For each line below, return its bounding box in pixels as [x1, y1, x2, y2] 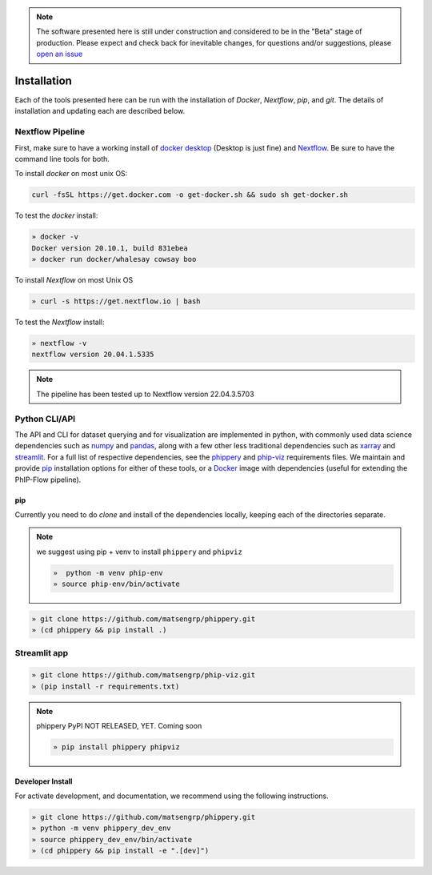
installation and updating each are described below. [14, 106, 186, 116]
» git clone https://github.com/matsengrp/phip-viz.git [31, 671, 256, 680]
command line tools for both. [14, 155, 110, 163]
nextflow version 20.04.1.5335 [31, 350, 155, 359]
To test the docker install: [14, 211, 98, 220]
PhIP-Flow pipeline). [14, 475, 82, 484]
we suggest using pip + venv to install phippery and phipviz [36, 547, 243, 556]
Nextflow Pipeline [14, 126, 86, 138]
